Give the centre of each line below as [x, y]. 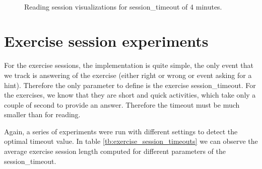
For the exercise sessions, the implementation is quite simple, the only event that [129, 65]
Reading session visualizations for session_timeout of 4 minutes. [123, 6]
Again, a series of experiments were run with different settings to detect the [121, 131]
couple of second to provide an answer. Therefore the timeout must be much [122, 104]
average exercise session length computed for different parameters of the [115, 151]
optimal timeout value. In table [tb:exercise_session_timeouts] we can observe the [131, 141]
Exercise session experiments [106, 41]
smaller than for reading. [42, 114]
